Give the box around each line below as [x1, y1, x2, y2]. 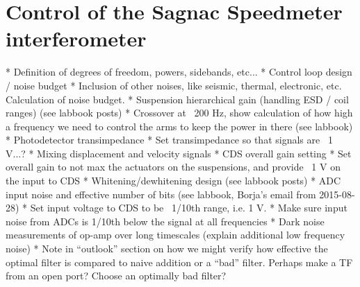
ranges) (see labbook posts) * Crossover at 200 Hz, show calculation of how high [6, 105, 353, 120]
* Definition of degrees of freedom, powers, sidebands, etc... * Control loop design [6, 64, 352, 79]
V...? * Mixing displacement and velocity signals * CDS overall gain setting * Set [6, 146, 352, 160]
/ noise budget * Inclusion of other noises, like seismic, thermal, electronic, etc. [6, 78, 342, 92]
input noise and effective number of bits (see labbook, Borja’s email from [6, 186, 316, 201]
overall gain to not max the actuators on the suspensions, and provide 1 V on [6, 159, 341, 174]
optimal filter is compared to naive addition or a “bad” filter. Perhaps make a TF [6, 254, 353, 269]
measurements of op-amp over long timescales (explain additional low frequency [6, 227, 345, 242]
